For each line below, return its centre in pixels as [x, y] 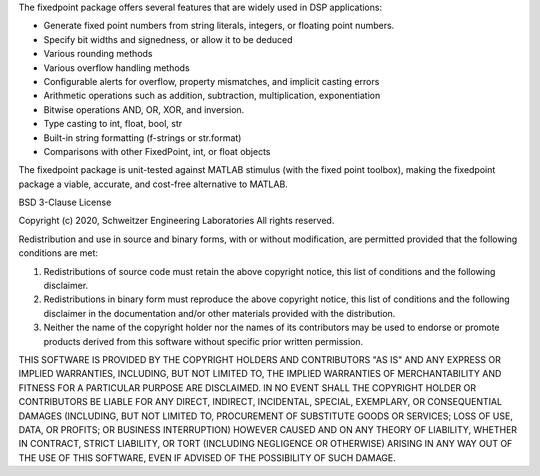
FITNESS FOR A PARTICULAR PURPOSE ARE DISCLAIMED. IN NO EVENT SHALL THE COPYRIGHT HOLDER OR [247, 387]
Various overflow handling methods [116, 67]
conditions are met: [58, 253]
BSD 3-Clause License [65, 202]
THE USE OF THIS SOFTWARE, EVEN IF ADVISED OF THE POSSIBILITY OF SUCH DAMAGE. [207, 457]
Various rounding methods [98, 54]
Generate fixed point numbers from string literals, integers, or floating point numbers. [219, 26]
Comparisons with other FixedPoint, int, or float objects [157, 151]
